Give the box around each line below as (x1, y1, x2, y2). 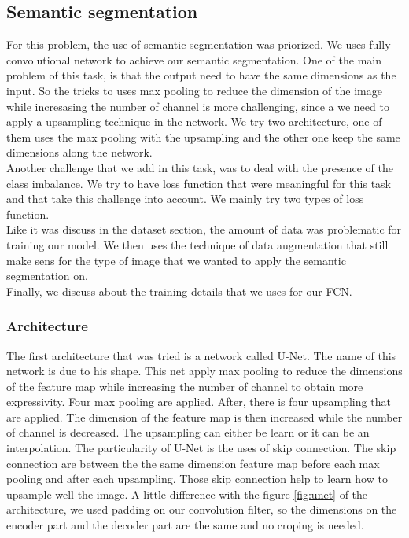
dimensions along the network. (6, 144, 153, 160)
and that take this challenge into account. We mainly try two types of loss (6, 190, 364, 207)
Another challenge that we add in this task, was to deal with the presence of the (6, 159, 393, 175)
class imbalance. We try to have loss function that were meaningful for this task (6, 175, 392, 191)
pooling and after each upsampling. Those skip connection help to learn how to (6, 470, 388, 487)
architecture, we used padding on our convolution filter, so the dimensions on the (6, 501, 397, 518)
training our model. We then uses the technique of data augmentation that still (6, 236, 389, 252)
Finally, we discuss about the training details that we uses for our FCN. (6, 282, 352, 299)
